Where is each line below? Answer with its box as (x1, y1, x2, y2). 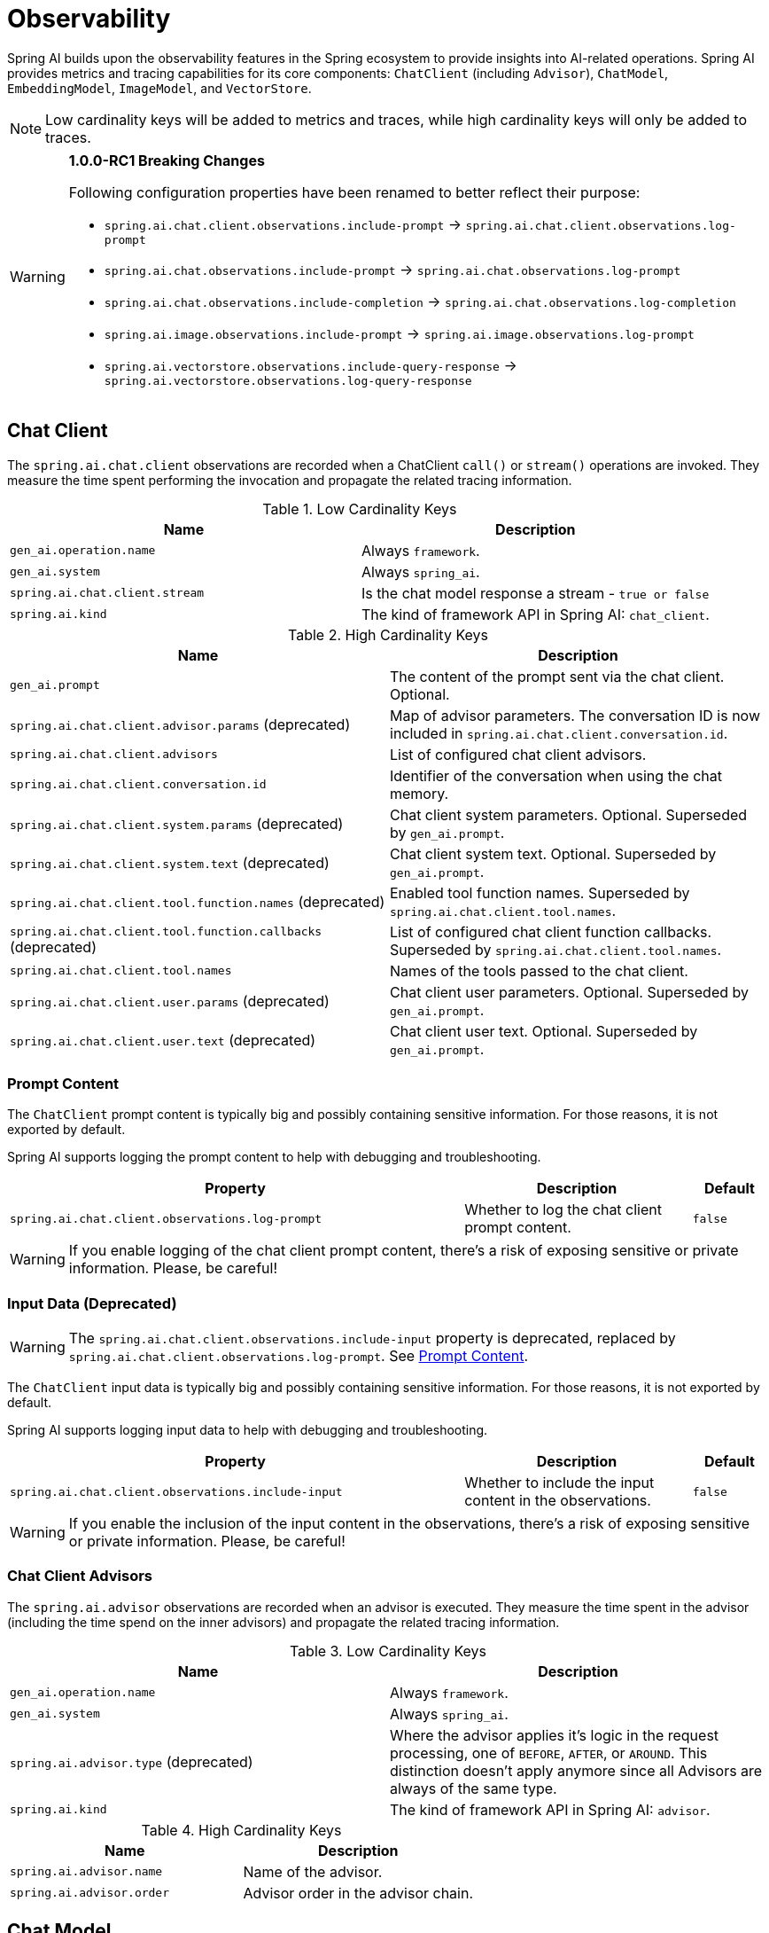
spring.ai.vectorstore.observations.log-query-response (104, 373, 472, 387)
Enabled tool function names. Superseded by (390, 883, 690, 902)
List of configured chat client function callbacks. (390, 922, 712, 941)
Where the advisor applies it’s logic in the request (390, 1726, 719, 1744)
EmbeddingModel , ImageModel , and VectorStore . (7, 80, 312, 96)
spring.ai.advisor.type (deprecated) (10, 1752, 253, 1771)
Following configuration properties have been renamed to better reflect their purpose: (68, 183, 641, 201)
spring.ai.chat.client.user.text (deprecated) (10, 1030, 316, 1049)
